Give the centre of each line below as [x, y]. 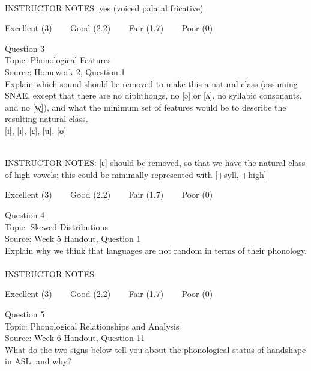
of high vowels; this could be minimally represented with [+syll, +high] [136, 174]
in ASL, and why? [38, 361]
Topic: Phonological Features [58, 60]
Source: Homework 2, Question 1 [65, 71]
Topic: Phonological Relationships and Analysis [92, 326]
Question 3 [25, 48]
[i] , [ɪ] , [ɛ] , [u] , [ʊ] [36, 130]
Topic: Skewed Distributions [56, 226]
